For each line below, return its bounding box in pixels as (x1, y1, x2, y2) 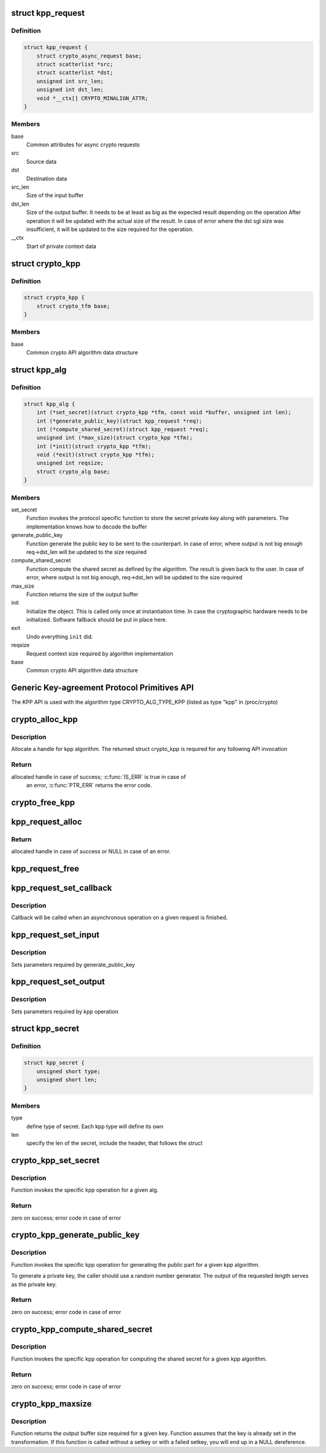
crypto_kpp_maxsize (11, 1399, 92, 1409)
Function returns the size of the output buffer (26, 590, 139, 598)
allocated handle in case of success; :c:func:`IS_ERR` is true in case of (11, 773, 187, 780)
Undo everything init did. (26, 632, 94, 640)
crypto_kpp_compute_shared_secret (11, 1324, 153, 1334)
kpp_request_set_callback (11, 883, 112, 893)
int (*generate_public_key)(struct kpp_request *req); (36, 417, 202, 424)
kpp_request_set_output (11, 977, 105, 987)
